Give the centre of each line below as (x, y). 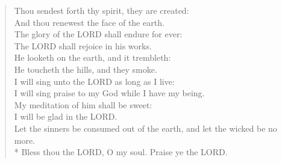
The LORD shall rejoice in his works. (83, 45)
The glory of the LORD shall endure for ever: (98, 34)
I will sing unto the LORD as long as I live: (94, 81)
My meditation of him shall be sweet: (83, 104)
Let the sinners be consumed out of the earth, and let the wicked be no (146, 128)
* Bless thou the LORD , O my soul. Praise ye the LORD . (121, 152)
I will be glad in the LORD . (66, 116)
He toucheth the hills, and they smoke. (86, 69)
